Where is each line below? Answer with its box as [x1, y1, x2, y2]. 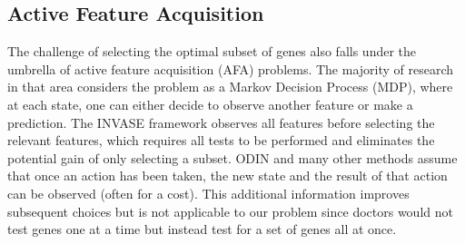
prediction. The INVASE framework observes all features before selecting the [7, 112, 435, 132]
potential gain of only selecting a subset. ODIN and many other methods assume [7, 148, 458, 167]
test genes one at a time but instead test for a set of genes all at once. [7, 220, 397, 239]
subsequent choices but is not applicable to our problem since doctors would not [7, 201, 453, 220]
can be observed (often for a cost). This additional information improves [7, 183, 410, 202]
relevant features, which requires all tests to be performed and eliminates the [7, 131, 435, 150]
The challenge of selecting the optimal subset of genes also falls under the [7, 42, 417, 61]
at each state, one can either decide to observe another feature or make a [7, 94, 413, 113]
